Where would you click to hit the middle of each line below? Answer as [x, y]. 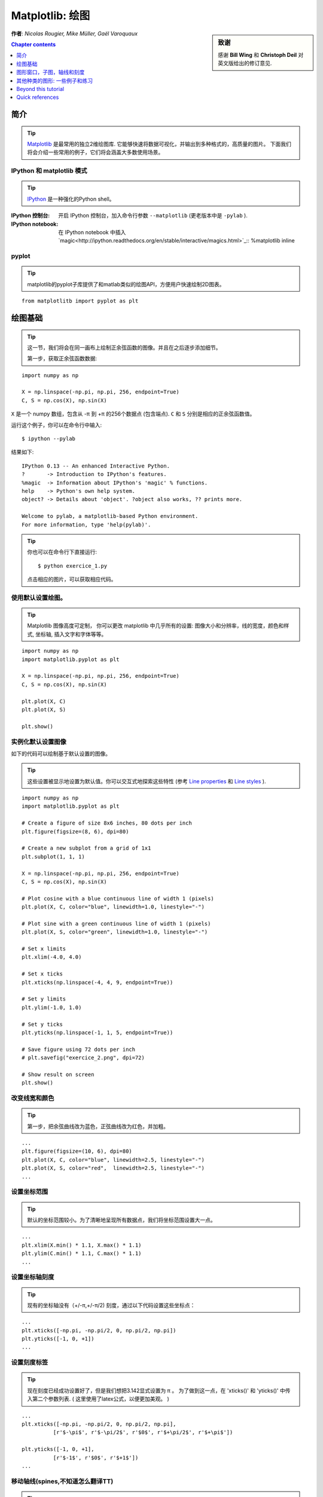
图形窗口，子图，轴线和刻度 [51, 72]
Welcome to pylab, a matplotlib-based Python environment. [110, 516]
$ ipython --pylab [49, 439]
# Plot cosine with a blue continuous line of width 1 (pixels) [118, 898]
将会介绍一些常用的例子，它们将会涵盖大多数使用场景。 [95, 152]
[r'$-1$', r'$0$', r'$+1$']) [96, 1457]
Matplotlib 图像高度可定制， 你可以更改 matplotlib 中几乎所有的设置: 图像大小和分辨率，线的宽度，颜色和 [156, 626]
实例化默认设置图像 [39, 741]
